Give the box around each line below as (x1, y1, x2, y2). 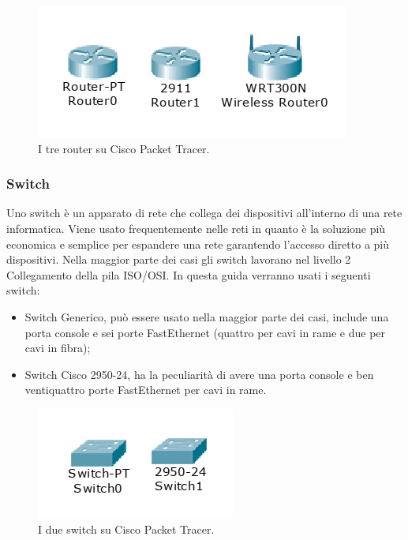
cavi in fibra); (24, 339, 91, 356)
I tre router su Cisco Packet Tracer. (38, 140, 210, 156)
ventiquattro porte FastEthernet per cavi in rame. (24, 381, 267, 398)
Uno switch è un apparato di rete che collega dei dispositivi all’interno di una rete (6, 204, 402, 221)
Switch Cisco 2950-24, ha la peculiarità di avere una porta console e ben (24, 366, 374, 382)
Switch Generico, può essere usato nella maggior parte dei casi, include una (24, 308, 389, 324)
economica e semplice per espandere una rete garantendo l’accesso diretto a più (6, 235, 389, 252)
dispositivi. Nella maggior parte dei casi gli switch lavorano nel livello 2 (6, 251, 351, 268)
